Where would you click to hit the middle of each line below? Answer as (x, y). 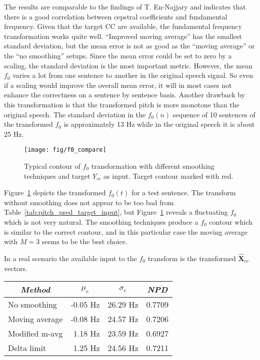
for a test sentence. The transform (183, 192)
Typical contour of (52, 166)
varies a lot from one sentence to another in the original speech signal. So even (133, 75)
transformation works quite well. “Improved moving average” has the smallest (123, 36)
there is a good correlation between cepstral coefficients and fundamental (116, 16)
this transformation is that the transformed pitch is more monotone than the (122, 104)
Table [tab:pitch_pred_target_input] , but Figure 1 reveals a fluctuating (116, 212)
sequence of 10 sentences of (214, 114)
